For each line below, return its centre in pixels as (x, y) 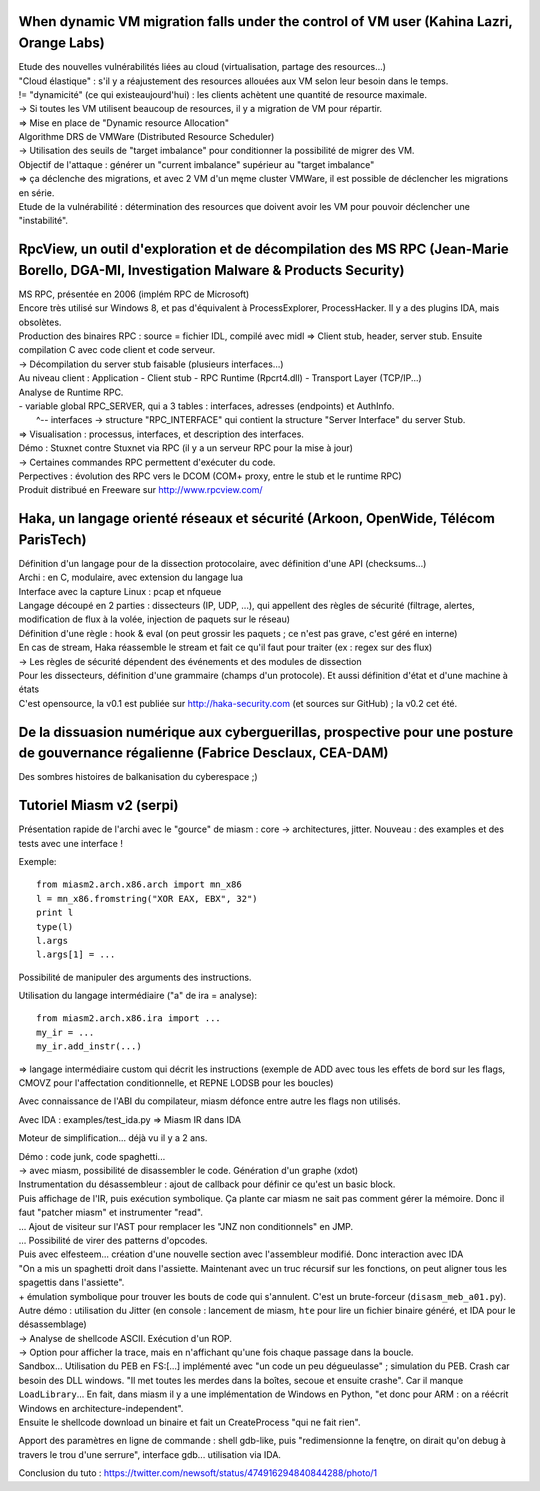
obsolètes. (40, 322)
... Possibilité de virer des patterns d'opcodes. (113, 1240)
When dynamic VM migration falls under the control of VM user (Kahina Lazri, (265, 21)
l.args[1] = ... (76, 954)
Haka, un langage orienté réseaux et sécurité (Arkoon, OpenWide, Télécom (256, 518)
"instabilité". (43, 221)
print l (55, 913)
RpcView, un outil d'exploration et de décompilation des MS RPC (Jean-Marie (263, 249)
